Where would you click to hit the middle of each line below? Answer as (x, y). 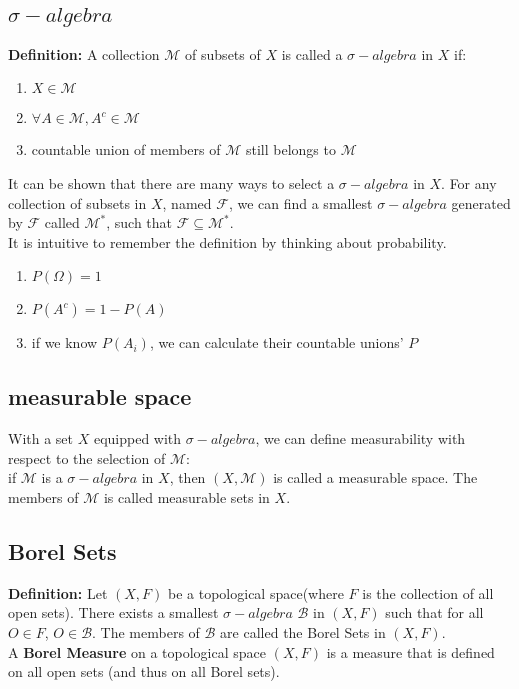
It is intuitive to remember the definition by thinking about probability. (227, 241)
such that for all (434, 612)
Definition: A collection (84, 53)
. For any (469, 183)
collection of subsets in (77, 202)
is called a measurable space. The (375, 477)
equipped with (137, 438)
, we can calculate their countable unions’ (276, 342)
